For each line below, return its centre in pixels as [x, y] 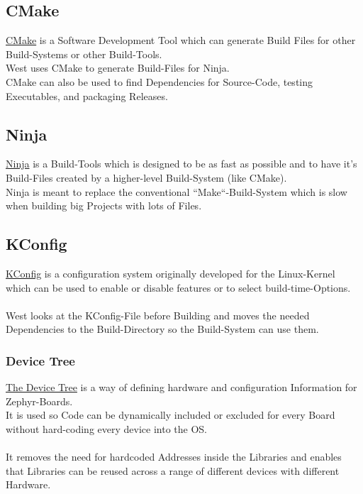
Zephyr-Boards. [39, 401]
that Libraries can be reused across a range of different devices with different [173, 470]
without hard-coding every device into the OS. [106, 428]
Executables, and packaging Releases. [87, 95]
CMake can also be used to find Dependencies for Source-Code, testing [160, 81]
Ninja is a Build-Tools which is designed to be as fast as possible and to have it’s [181, 164]
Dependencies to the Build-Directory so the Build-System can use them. [162, 329]
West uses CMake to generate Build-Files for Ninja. [118, 68]
